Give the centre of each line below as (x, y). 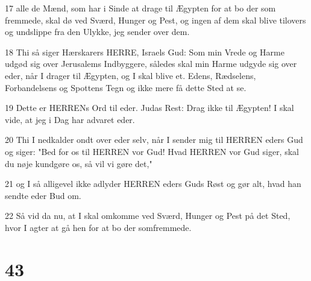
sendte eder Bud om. (43, 195)
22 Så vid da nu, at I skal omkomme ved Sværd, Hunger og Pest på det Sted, (148, 216)
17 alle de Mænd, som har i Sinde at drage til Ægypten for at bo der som (140, 8)
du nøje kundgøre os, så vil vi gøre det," (79, 163)
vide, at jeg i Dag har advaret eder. (70, 119)
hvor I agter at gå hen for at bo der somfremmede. (98, 227)
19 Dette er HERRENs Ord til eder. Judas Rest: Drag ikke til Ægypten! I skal (149, 108)
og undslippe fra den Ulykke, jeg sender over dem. (97, 32)
